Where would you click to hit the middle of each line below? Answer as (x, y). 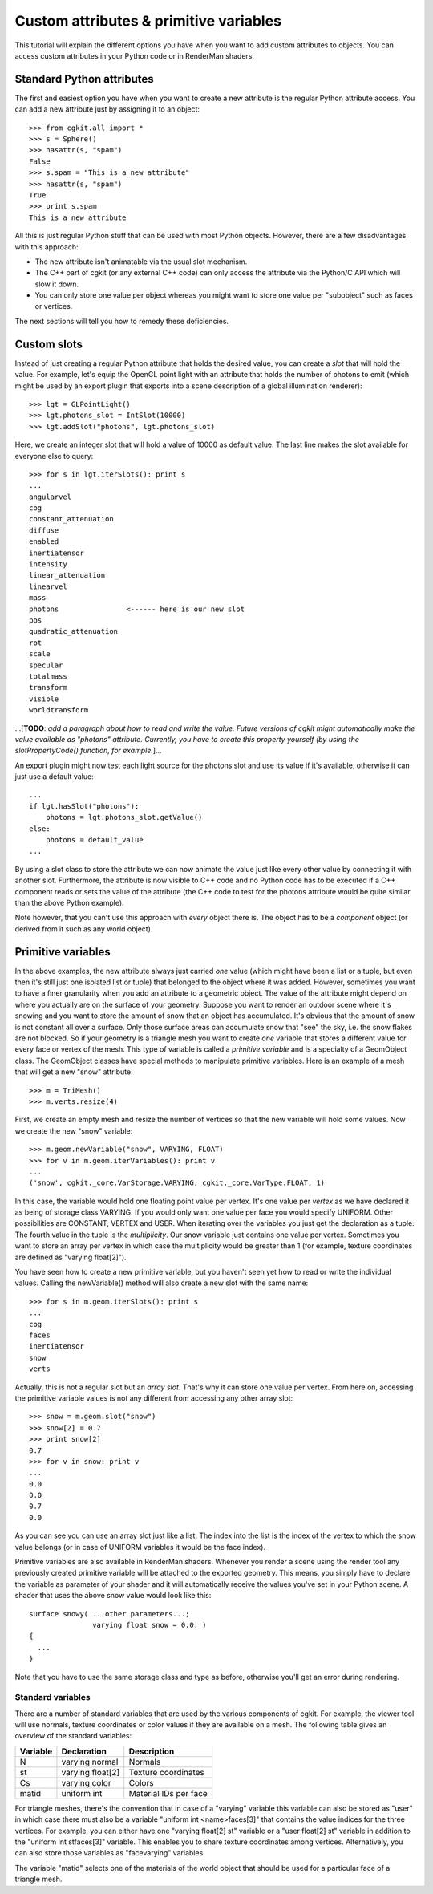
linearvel (48, 586)
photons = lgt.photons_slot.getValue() (124, 817)
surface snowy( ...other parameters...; (109, 1614)
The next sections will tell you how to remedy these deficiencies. (121, 321)
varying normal (90, 1762)
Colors (141, 1782)
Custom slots (49, 344)
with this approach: (47, 247)
